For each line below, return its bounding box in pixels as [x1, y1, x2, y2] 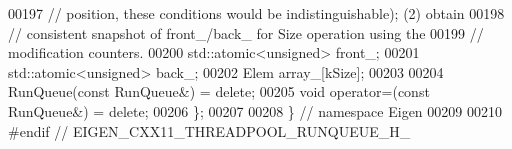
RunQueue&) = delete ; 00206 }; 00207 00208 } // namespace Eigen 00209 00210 [8, 100, 502, 121]
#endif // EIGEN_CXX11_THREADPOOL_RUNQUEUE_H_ [8, 120, 411, 141]
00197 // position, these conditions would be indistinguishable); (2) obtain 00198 [8, 3, 505, 23]
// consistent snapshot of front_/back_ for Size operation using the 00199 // [8, 22, 484, 43]
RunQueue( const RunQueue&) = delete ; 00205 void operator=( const [8, 81, 430, 102]
